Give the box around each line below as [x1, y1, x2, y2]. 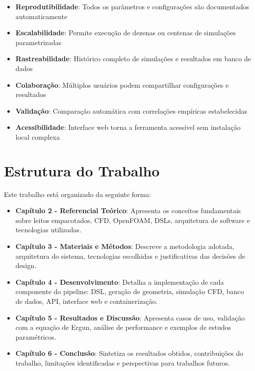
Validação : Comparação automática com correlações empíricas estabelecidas [15, 105, 248, 116]
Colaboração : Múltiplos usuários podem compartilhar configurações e [15, 79, 229, 90]
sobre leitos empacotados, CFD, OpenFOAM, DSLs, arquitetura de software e [15, 215, 250, 225]
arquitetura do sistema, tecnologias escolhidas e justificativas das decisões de [15, 250, 246, 261]
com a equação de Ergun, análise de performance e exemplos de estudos [15, 322, 231, 332]
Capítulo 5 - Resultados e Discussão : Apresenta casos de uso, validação [15, 312, 245, 322]
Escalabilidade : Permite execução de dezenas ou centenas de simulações [15, 27, 236, 38]
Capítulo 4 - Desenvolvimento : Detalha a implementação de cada [15, 276, 224, 287]
